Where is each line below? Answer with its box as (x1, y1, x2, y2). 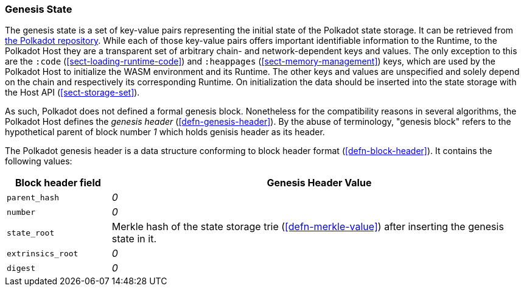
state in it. (111, 233, 156, 245)
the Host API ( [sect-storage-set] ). (5, 87, 140, 98)
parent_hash (7, 192, 60, 202)
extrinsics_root (7, 248, 79, 258)
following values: (5, 156, 72, 167)
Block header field (15, 177, 101, 189)
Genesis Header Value (267, 177, 372, 189)
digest (7, 263, 35, 273)
